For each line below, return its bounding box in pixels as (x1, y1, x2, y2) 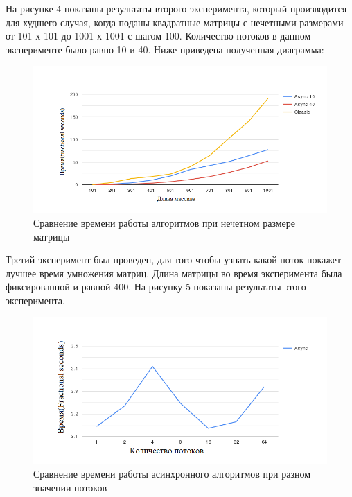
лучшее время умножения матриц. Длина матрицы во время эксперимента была (6, 265, 342, 280)
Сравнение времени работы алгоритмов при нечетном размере (33, 215, 296, 229)
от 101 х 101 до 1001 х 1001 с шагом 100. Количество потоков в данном (6, 28, 311, 43)
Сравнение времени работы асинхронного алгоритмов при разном (33, 467, 310, 481)
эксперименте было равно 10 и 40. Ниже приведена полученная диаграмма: (6, 42, 324, 56)
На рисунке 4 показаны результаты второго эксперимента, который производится (6, 1, 347, 15)
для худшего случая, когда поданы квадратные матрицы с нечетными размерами (6, 15, 344, 29)
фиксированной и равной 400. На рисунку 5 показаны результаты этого (6, 279, 306, 294)
